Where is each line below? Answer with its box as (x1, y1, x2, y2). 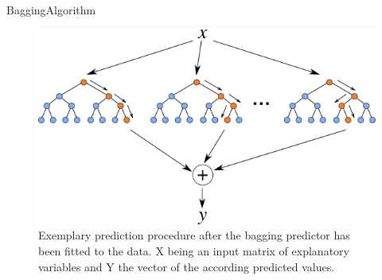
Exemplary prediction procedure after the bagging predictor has (38, 227, 350, 243)
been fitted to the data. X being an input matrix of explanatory (38, 243, 349, 259)
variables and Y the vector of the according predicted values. (38, 258, 335, 274)
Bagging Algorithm (6, 2, 96, 17)
